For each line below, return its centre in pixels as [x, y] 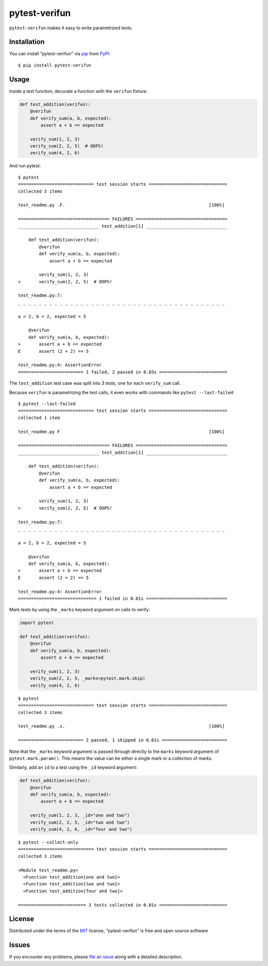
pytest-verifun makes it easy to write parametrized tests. [71, 28]
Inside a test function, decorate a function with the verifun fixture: [78, 91]
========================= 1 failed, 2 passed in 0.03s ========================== [123, 372]
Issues [20, 945]
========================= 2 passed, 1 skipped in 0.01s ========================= [123, 740]
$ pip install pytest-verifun [55, 65]
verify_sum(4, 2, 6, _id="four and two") [81, 829]
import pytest [37, 623]
